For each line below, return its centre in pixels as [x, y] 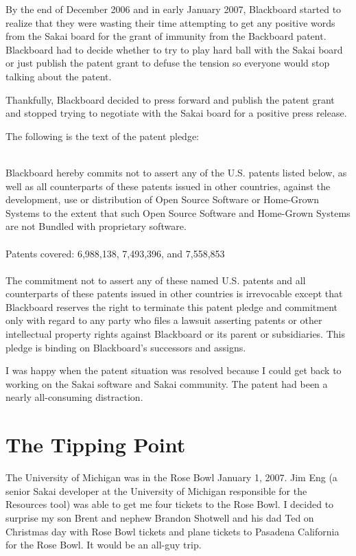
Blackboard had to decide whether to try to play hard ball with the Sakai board [174, 49]
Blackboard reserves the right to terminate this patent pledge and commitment [171, 306]
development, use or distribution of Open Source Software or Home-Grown [163, 199]
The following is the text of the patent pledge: [103, 136]
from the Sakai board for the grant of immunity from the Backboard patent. [166, 36]
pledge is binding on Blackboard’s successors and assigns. [126, 347]
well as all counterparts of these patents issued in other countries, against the [168, 186]
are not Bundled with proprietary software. [96, 226]
